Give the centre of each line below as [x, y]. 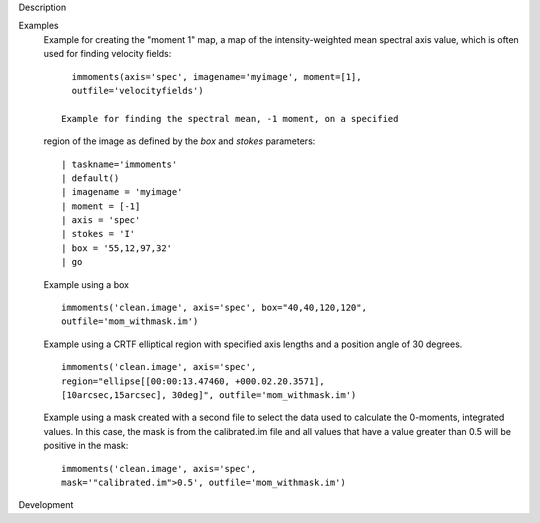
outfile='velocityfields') [137, 90]
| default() [90, 178]
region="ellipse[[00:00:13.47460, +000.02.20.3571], [193, 381]
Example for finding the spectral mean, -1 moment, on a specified [230, 118]
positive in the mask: [86, 446]
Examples [38, 26]
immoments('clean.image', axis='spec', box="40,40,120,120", [214, 308]
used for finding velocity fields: [107, 54]
